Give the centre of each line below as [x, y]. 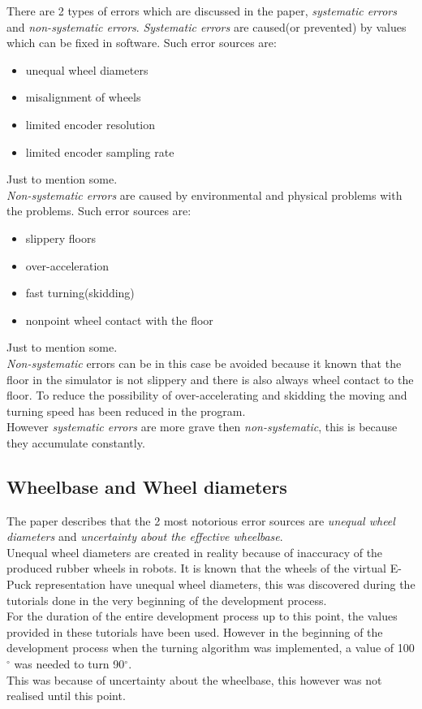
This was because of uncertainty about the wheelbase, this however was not [194, 679]
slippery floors [60, 238]
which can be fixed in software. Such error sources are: [142, 43]
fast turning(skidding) [80, 293]
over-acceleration [67, 265]
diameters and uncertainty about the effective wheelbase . [145, 536]
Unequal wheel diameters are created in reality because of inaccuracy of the [195, 552]
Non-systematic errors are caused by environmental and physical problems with [205, 195]
